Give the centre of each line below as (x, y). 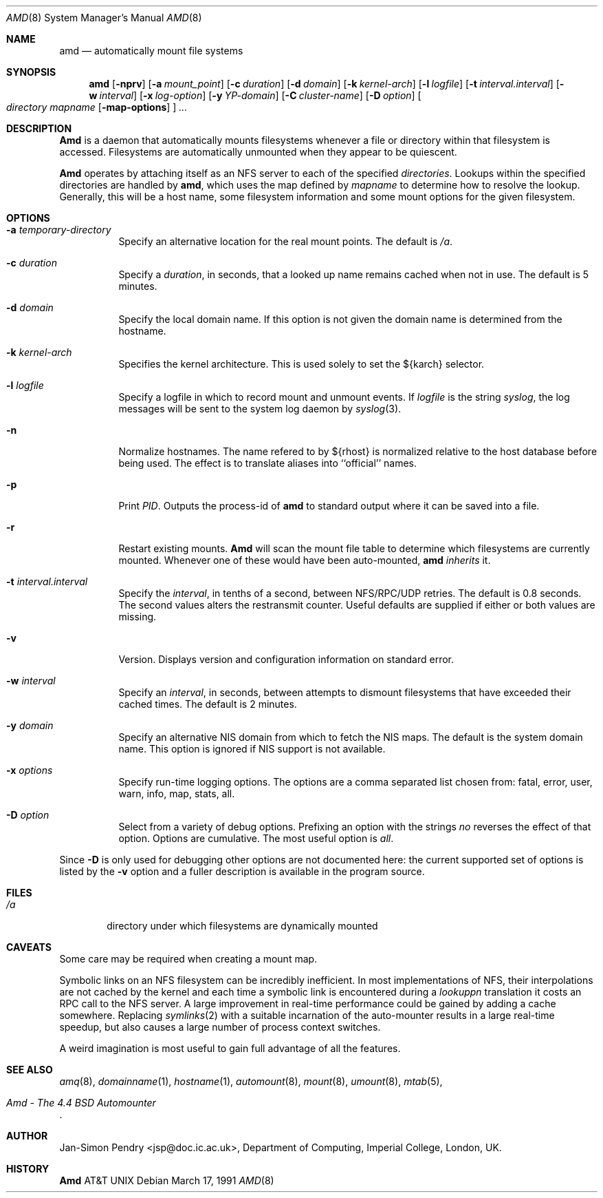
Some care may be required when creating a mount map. (188, 959)
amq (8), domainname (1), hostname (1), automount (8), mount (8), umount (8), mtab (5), (251, 1081)
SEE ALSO (30, 1070)
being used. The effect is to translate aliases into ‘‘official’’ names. (268, 463)
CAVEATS (29, 947)
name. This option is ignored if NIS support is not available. (252, 749)
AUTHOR (27, 1136)
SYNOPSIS (31, 72)
